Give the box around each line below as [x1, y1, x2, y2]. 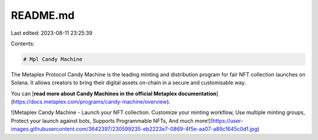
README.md [11, 9, 75, 22]
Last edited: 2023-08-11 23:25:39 [11, 29, 92, 36]
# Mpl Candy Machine [23, 56, 82, 62]
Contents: [11, 40, 35, 47]
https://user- [212, 117, 244, 124]
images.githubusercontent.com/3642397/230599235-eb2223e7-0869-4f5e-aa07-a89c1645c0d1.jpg [11, 125, 258, 132]
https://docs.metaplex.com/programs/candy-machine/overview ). [12, 98, 171, 105]
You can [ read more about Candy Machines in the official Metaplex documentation [11, 90, 217, 97]
